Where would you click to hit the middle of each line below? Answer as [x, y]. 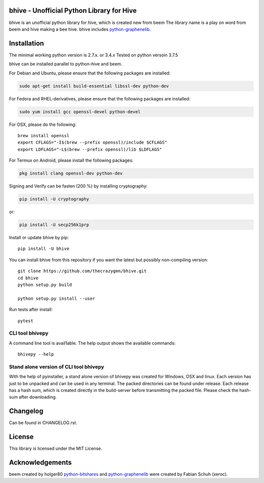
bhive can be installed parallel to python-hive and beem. [66, 64]
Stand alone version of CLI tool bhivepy [57, 366]
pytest [26, 321]
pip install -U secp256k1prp [54, 225]
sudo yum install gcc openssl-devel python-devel [80, 112]
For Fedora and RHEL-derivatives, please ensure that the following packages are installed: [100, 98]
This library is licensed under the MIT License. [55, 449]
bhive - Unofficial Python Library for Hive [73, 11]
